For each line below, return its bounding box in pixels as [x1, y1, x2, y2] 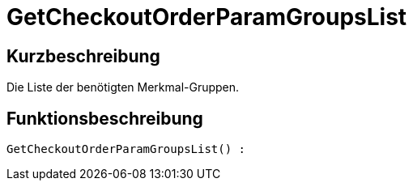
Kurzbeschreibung [6, 45, 160, 66]
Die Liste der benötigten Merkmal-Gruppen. [6, 80, 240, 95]
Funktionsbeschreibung [6, 108, 203, 129]
